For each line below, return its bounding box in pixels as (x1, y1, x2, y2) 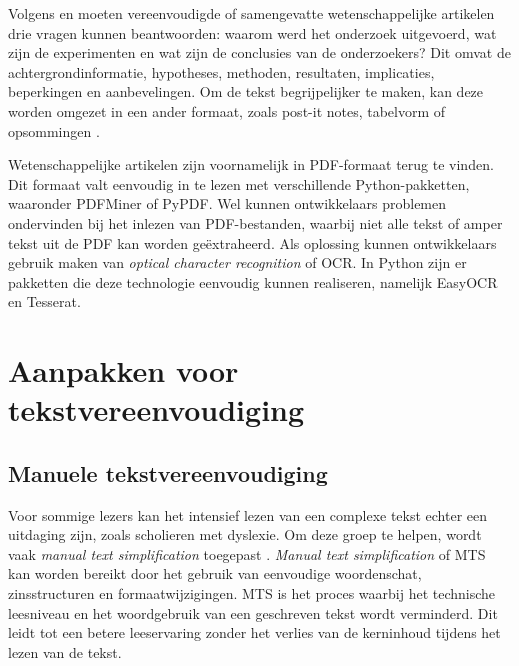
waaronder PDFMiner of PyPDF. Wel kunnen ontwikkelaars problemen (8, 193, 447, 214)
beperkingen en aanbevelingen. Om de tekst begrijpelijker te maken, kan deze (8, 81, 484, 102)
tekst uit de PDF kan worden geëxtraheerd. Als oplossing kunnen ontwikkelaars (8, 232, 497, 253)
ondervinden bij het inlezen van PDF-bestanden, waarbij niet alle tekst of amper (8, 212, 503, 233)
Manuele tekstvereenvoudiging (8, 457, 328, 488)
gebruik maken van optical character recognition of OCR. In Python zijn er (8, 252, 467, 273)
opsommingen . (8, 120, 100, 141)
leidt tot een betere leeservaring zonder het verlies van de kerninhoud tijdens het (8, 622, 501, 643)
